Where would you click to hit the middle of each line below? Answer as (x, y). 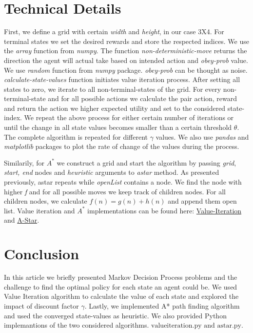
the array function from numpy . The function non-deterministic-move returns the (126, 51)
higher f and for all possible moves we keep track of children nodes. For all (115, 191)
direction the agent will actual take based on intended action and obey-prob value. (126, 60)
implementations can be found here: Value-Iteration (165, 210)
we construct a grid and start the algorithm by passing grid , (146, 162)
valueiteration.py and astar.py (196, 326)
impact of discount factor (41, 305)
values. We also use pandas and (202, 136)
